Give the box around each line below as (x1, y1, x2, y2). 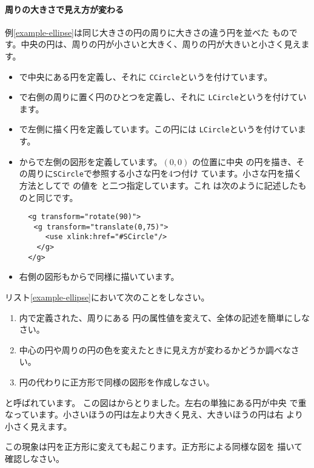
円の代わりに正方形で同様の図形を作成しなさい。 (19, 376, 215, 388)
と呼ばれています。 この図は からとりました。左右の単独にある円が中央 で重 (5, 396, 307, 409)
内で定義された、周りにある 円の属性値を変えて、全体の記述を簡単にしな (19, 311, 310, 324)
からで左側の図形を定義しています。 (19, 155, 162, 168)
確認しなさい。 (5, 452, 64, 464)
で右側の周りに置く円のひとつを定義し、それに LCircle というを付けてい (19, 90, 307, 103)
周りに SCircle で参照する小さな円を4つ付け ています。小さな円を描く (27, 167, 302, 180)
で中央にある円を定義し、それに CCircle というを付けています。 (19, 70, 273, 83)
